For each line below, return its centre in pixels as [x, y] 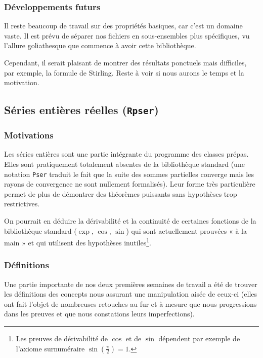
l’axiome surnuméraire [50, 348]
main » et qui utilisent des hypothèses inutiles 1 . [78, 242]
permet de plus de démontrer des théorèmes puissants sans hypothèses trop [121, 193]
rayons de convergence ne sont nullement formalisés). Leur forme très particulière [130, 184]
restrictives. [22, 204]
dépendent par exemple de [199, 338]
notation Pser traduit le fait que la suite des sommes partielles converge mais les [129, 174]
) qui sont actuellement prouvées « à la [186, 230]
